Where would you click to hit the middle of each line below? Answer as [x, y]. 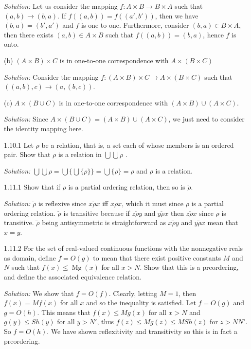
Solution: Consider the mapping [51, 77]
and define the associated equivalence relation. [73, 277]
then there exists [29, 34]
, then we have [177, 15]
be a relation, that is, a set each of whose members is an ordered [138, 145]
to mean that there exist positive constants [157, 257]
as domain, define [30, 257]
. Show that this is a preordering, [189, 267]
